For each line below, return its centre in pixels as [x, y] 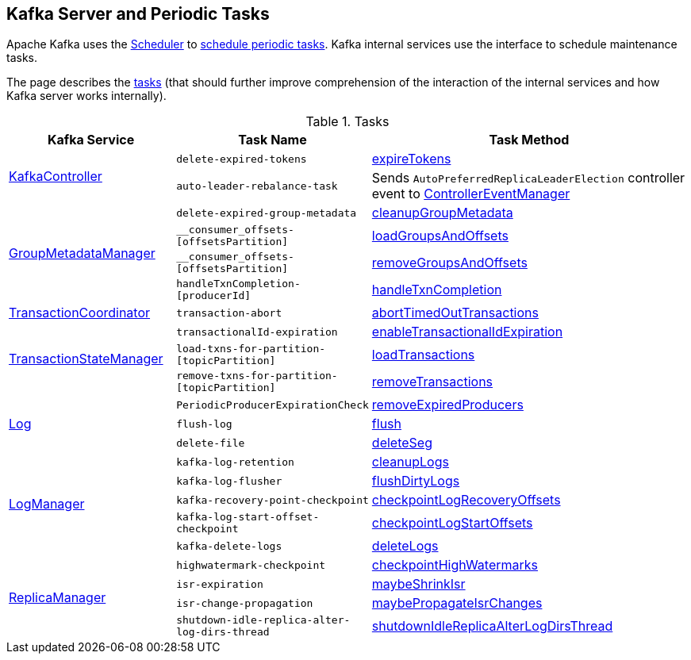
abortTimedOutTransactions [455, 313]
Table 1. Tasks [347, 122]
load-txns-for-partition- [251, 349]
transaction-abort [229, 313]
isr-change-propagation [245, 603]
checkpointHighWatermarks [455, 565]
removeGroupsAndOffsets [449, 263]
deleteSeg [402, 443]
